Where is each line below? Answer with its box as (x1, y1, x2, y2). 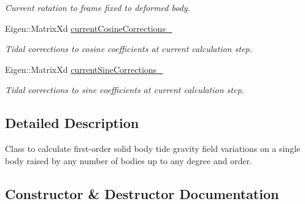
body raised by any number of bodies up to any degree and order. (5, 154, 252, 167)
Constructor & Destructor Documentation (5, 184, 279, 203)
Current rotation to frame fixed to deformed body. (5, 1, 190, 13)
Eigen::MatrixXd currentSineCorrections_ (5, 62, 163, 75)
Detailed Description (5, 113, 139, 132)
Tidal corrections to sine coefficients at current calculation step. (5, 83, 244, 96)
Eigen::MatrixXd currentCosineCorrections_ (5, 21, 172, 34)
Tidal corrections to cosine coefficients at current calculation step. (5, 42, 252, 55)
